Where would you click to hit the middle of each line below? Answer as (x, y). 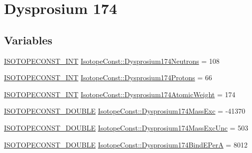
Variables (28, 40)
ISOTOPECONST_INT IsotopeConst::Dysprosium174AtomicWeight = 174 (120, 94)
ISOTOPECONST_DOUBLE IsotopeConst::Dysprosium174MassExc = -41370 (125, 111)
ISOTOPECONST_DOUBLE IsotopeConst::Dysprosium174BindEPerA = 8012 (126, 144)
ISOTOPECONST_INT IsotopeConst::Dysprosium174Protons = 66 (108, 77)
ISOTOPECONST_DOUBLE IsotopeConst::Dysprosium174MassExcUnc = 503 (126, 127)
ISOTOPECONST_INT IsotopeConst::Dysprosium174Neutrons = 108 (112, 61)
